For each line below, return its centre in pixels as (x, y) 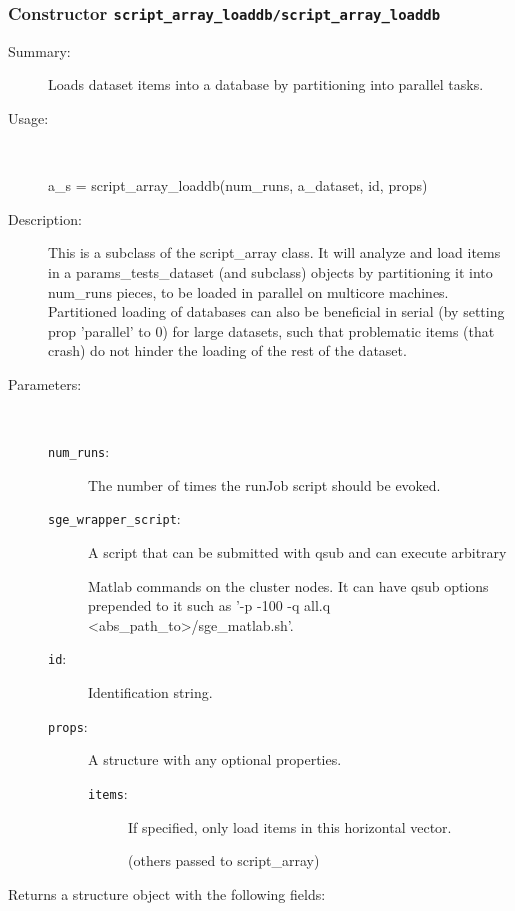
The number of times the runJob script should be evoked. (264, 484)
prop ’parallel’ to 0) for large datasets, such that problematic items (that (271, 330)
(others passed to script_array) (224, 860)
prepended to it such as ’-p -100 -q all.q (209, 605)
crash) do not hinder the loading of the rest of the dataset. (227, 350)
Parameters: (45, 383)
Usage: (28, 117)
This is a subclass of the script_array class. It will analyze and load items (274, 252)
